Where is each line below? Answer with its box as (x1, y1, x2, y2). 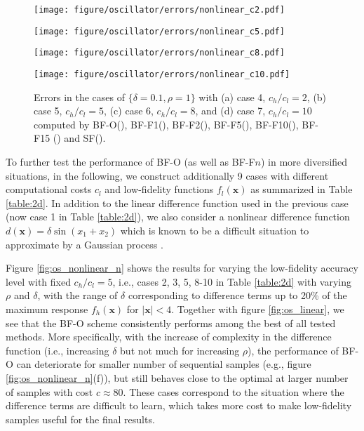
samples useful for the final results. (6, 411, 155, 426)
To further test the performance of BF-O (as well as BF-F (6, 154, 255, 168)
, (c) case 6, (104, 103, 154, 118)
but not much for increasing (120, 343, 240, 357)
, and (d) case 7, (195, 103, 266, 118)
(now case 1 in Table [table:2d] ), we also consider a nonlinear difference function (6, 209, 350, 224)
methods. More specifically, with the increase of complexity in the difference (6, 329, 332, 344)
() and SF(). (53, 131, 106, 145)
